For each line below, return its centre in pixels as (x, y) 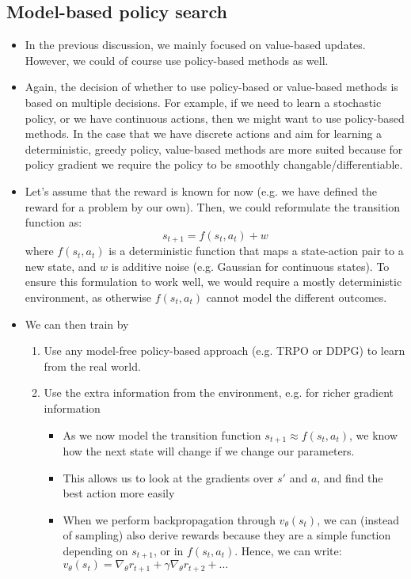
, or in (169, 550)
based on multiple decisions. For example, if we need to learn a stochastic (203, 102)
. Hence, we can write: (288, 550)
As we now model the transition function (162, 434)
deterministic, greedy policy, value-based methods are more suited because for (214, 149)
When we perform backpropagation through (169, 519)
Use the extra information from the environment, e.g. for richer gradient (219, 392)
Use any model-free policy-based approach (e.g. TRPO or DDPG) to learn (225, 350)
